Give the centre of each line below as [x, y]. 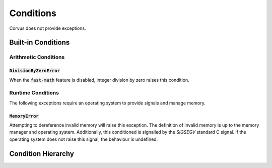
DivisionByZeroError [35, 71]
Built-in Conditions [40, 43]
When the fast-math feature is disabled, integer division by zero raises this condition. [99, 80]
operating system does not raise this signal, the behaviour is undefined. [84, 139]
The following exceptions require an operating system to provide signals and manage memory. [108, 103]
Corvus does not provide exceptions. [48, 28]
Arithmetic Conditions [37, 57]
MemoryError [24, 116]
